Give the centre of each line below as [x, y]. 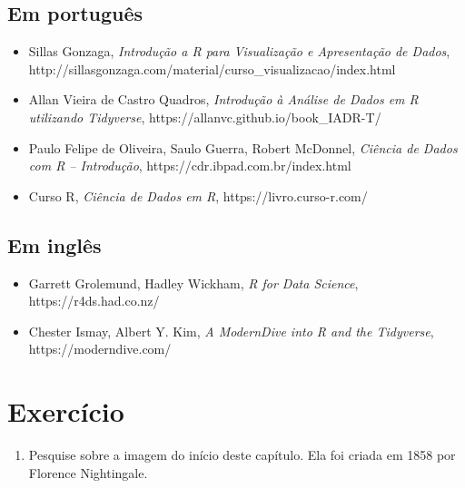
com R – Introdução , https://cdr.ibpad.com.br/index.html [190, 166]
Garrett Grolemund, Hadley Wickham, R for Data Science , [193, 283]
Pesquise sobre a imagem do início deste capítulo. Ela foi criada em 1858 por [242, 455]
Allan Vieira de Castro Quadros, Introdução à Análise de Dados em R [223, 99]
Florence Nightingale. [88, 472]
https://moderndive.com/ [100, 349]
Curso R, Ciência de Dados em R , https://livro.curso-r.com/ [198, 195]
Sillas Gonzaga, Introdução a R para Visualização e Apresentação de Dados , [239, 51]
